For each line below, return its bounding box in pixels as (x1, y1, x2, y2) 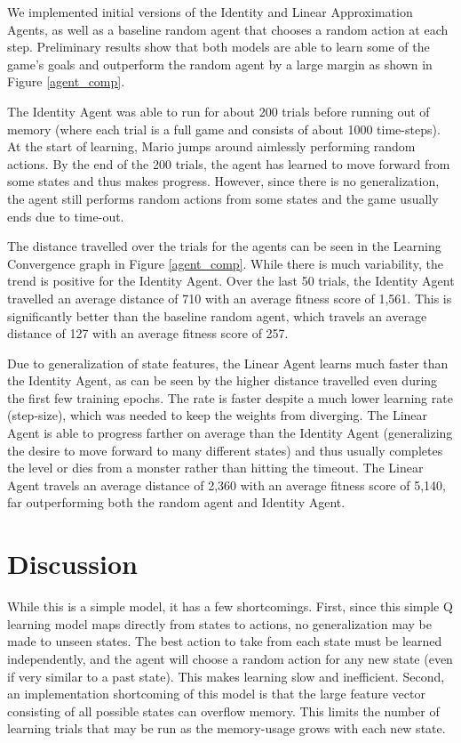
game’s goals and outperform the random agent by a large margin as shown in (7, 54, 433, 73)
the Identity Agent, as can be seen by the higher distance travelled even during (7, 371, 438, 390)
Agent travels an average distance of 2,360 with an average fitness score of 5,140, (7, 475, 446, 494)
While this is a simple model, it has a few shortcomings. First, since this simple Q (7, 597, 453, 616)
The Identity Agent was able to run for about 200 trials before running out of (7, 101, 430, 120)
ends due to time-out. (7, 206, 124, 225)
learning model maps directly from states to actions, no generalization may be (7, 614, 433, 633)
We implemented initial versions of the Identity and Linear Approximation (7, 3, 413, 20)
